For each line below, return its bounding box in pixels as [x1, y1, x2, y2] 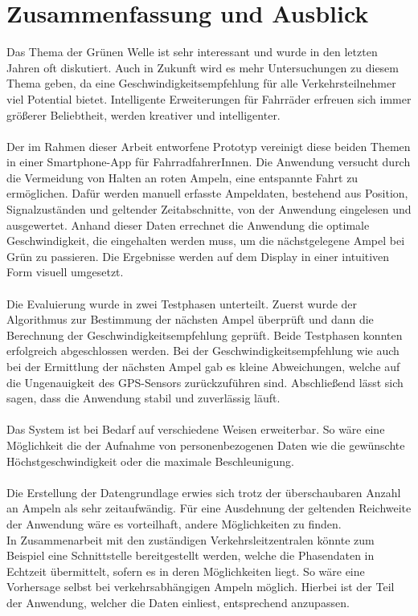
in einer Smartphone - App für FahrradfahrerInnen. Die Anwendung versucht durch [6, 153, 411, 170]
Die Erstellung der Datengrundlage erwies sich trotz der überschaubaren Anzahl [6, 483, 401, 500]
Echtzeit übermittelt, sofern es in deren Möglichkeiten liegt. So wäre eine [6, 562, 365, 579]
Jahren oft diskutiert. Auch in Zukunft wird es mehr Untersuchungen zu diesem [6, 59, 399, 75]
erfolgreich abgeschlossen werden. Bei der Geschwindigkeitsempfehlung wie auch [6, 342, 400, 359]
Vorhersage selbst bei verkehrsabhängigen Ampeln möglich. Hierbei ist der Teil [6, 578, 395, 595]
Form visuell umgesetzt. [6, 263, 124, 280]
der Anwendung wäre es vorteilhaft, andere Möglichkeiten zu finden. [6, 515, 342, 532]
